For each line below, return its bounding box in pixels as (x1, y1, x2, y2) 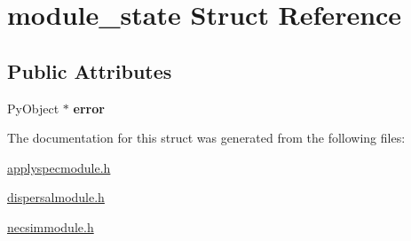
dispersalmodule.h (7, 188, 105, 206)
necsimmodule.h (7, 217, 94, 236)
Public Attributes (7, 57, 172, 84)
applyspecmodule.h (7, 158, 111, 176)
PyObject (7, 98, 59, 117)
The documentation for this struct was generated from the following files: (7, 128, 406, 147)
